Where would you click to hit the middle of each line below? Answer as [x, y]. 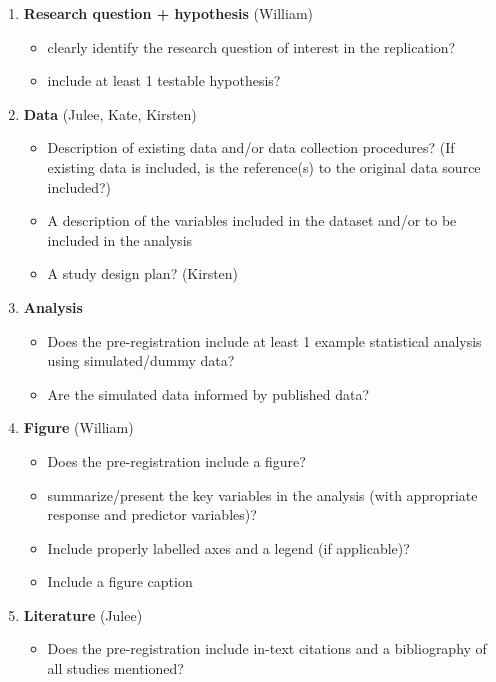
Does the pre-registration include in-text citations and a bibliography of [267, 648]
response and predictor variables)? [152, 514]
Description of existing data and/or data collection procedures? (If [251, 147]
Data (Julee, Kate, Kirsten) [110, 113]
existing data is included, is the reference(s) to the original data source [264, 166]
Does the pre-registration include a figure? [176, 460]
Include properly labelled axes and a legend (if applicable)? [228, 547]
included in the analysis [120, 239]
